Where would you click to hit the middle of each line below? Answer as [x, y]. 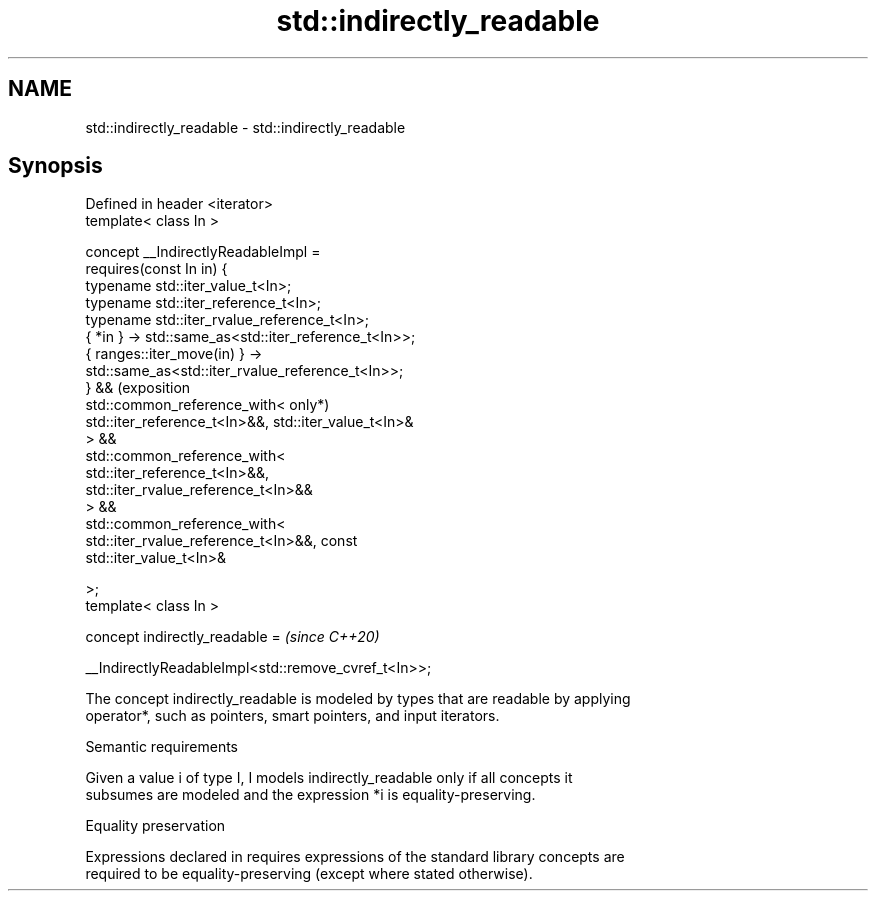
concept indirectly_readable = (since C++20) [232, 637]
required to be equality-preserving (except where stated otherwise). [309, 874]
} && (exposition [138, 388]
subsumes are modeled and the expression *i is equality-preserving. [310, 795]
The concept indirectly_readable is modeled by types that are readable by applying [358, 699]
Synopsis [55, 166]
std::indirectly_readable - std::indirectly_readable [245, 127]
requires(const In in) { [156, 269]
